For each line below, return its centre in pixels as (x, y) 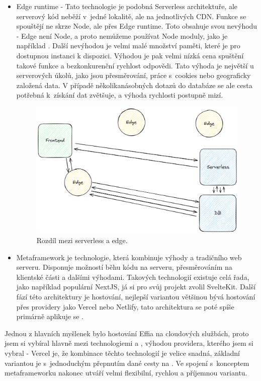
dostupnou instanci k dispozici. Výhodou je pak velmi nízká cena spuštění (130, 55)
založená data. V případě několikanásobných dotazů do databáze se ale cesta (134, 85)
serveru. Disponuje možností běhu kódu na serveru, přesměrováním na (124, 267)
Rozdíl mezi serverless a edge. (82, 240)
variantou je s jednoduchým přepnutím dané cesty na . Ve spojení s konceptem (127, 363)
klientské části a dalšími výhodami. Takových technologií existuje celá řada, (133, 277)
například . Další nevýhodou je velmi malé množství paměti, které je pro (128, 46)
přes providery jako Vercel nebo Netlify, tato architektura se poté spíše (125, 306)
